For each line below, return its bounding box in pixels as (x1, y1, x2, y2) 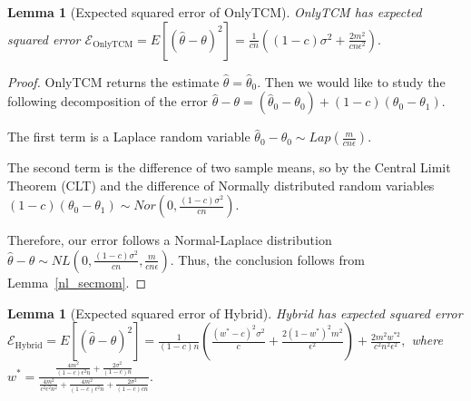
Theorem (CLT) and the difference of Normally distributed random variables (7, 175, 435, 194)
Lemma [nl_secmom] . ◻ (7, 272, 147, 291)
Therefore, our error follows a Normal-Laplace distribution (7, 230, 332, 249)
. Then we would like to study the (257, 72, 446, 91)
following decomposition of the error (7, 92, 209, 111)
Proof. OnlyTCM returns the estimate (7, 72, 220, 91)
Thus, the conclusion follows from (178, 249, 365, 269)
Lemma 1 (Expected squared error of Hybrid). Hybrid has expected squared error (7, 303, 463, 322)
